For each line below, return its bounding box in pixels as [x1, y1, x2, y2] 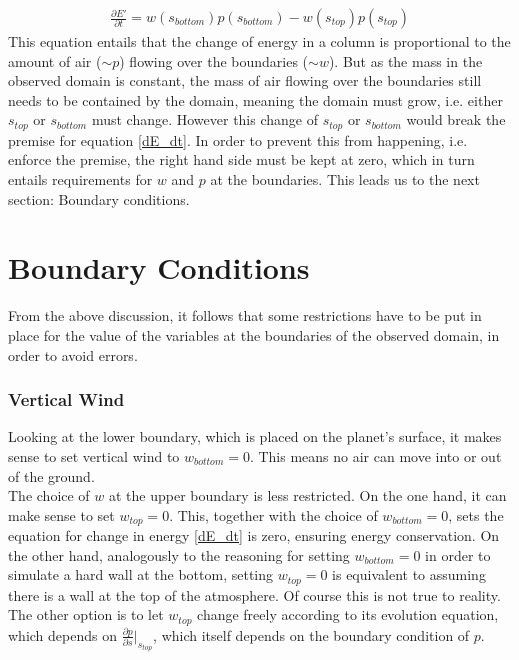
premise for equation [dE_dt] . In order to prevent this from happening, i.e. [8, 129, 468, 150]
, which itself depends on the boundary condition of [153, 624, 470, 645]
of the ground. [8, 465, 95, 486]
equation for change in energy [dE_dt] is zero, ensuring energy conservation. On [8, 525, 500, 546]
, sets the [448, 504, 504, 525]
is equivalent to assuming [332, 564, 486, 585]
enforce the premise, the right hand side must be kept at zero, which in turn [8, 149, 475, 170]
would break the [406, 109, 506, 130]
